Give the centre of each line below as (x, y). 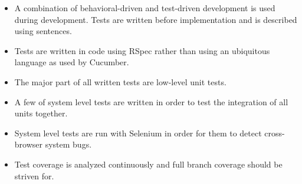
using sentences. (43, 31)
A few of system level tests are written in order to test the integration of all (151, 101)
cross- (275, 133)
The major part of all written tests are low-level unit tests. (120, 81)
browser (29, 144)
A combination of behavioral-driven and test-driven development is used (145, 8)
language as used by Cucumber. (72, 62)
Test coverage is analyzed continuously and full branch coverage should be (148, 164)
